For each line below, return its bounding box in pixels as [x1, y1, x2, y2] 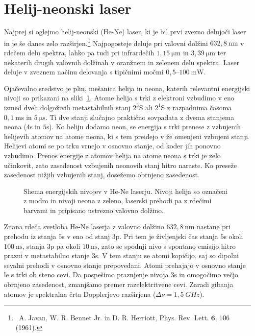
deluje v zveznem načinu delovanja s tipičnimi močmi [4, 67, 164, 77]
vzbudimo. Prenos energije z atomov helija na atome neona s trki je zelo [4, 150, 221, 160]
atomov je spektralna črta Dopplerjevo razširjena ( [4, 288, 156, 299]
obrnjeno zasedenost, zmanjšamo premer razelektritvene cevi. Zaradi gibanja [4, 279, 233, 289]
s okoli [224, 231, 243, 241]
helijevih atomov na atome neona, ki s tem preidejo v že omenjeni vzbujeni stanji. [4, 131, 250, 141]
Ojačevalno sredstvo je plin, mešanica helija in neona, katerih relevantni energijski [4, 83, 250, 93]
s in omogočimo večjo [174, 269, 238, 280]
